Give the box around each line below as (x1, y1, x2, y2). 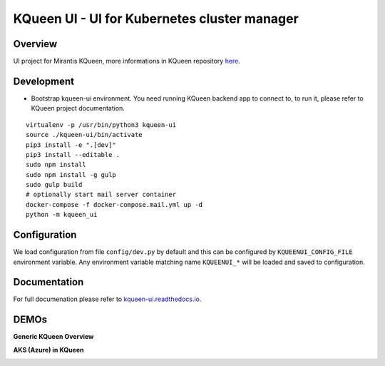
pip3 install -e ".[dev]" (26, 141, 117, 149)
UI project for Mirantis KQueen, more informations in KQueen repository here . (13, 57, 240, 66)
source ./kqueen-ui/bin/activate (26, 131, 143, 139)
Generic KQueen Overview (13, 332, 94, 341)
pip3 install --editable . (26, 151, 120, 158)
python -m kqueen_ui (26, 210, 98, 219)
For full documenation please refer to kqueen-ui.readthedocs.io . (13, 295, 202, 303)
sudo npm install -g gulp (26, 171, 117, 178)
